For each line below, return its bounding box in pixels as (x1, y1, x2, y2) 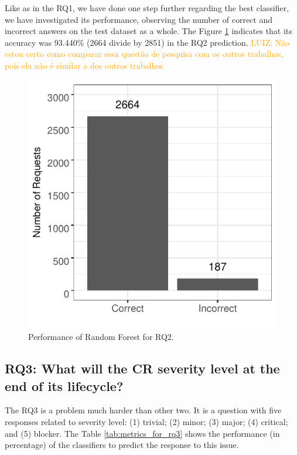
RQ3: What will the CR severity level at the (5, 359, 280, 378)
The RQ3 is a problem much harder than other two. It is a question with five (5, 404, 282, 416)
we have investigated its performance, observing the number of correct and (5, 13, 273, 25)
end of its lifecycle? (5, 376, 124, 395)
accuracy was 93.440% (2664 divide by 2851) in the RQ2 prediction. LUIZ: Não (5, 36, 290, 48)
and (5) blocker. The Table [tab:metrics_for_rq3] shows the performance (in (5, 427, 280, 439)
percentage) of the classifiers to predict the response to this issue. (5, 439, 239, 451)
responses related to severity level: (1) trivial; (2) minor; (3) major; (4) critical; (5, 415, 288, 427)
